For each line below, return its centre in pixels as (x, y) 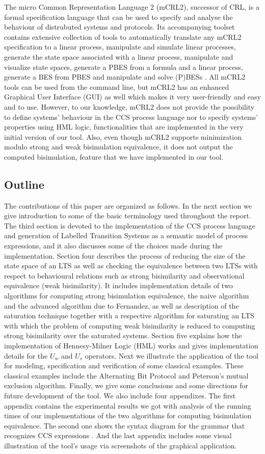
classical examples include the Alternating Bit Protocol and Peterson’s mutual (126, 375)
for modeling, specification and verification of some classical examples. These (124, 365)
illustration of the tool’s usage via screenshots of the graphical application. (121, 445)
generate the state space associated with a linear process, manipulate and (119, 56)
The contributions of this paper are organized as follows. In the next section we (128, 205)
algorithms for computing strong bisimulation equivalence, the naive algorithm (127, 296)
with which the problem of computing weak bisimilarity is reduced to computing (130, 325)
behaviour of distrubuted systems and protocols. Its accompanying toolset (120, 27)
